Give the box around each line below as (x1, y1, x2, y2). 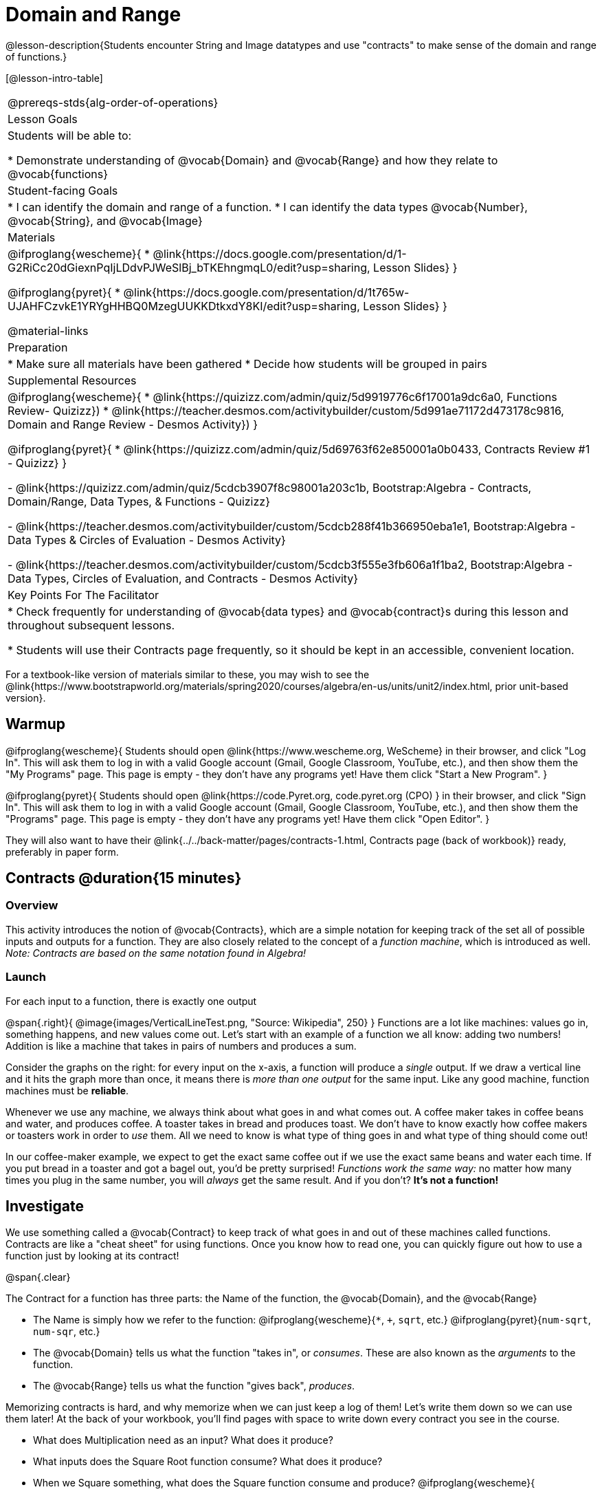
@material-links (8, 323, 89, 338)
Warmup (5, 715, 65, 733)
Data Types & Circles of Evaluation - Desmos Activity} (8, 532, 286, 547)
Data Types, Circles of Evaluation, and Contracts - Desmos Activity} (8, 571, 359, 585)
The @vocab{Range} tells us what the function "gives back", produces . (33, 1380, 355, 1392)
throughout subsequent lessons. (8, 618, 175, 632)
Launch (5, 970, 46, 984)
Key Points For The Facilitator (8, 587, 159, 602)
